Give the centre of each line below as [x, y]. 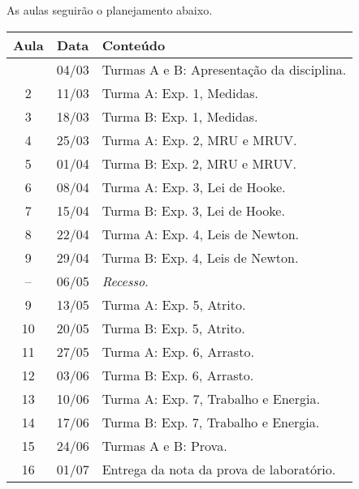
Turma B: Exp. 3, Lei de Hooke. [193, 210]
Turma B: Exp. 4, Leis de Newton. [200, 257]
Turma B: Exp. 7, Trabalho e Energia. [211, 422]
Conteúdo [134, 45]
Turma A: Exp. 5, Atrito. [174, 304]
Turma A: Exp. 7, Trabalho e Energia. [211, 398]
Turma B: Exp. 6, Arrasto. [178, 375]
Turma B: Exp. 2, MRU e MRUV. [199, 163]
